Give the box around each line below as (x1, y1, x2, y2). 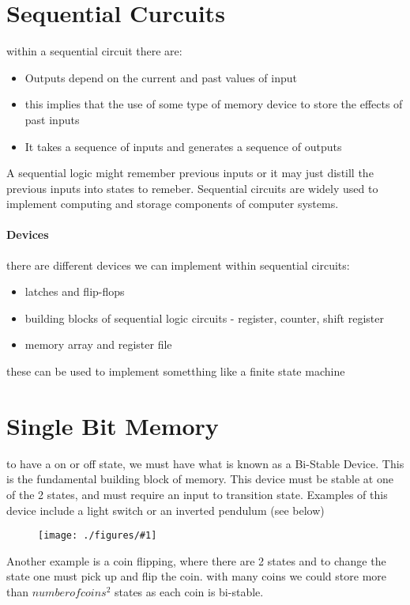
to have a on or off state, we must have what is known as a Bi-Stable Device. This (6, 455, 404, 471)
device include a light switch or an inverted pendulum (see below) (6, 501, 325, 518)
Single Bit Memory (6, 409, 219, 441)
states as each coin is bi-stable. (114, 583, 264, 599)
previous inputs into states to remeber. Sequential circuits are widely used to (6, 180, 378, 196)
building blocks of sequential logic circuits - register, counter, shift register (24, 309, 384, 326)
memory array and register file (24, 336, 172, 353)
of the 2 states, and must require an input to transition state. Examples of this (6, 486, 388, 502)
